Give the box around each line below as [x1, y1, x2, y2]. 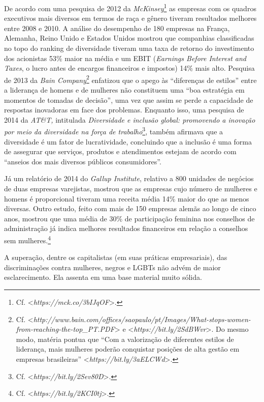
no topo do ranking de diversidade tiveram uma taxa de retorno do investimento [4, 43, 254, 53]
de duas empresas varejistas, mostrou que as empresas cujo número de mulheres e [4, 183, 257, 194]
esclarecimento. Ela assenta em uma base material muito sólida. [4, 272, 202, 282]
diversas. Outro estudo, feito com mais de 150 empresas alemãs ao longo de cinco [4, 203, 256, 214]
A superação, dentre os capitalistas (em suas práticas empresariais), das [4, 252, 227, 263]
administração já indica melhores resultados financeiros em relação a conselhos [4, 223, 248, 234]
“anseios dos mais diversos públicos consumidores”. [4, 156, 161, 166]
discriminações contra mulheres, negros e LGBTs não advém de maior [4, 262, 221, 272]
